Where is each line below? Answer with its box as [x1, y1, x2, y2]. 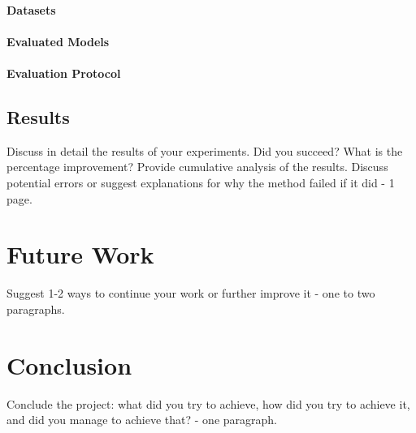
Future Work [6, 238, 154, 271]
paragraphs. [6, 300, 65, 317]
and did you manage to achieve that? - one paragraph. [6, 411, 277, 428]
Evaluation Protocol [6, 64, 121, 81]
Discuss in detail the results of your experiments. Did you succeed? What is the [6, 142, 403, 159]
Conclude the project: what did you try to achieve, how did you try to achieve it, [6, 395, 410, 412]
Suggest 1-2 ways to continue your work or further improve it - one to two [6, 285, 375, 302]
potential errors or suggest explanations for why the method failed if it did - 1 [6, 174, 395, 191]
